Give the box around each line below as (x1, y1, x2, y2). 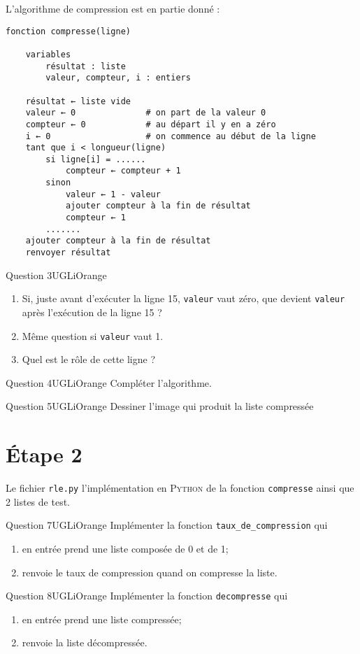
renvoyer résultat (25, 248, 111, 258)
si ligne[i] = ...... (45, 154, 146, 164)
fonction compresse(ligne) (6, 26, 131, 36)
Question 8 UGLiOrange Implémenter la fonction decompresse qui (6, 588, 288, 603)
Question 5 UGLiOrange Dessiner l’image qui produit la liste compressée (6, 399, 314, 413)
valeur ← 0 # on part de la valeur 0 (25, 108, 266, 118)
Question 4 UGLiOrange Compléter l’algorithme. (6, 375, 212, 390)
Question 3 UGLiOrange (6, 267, 107, 282)
